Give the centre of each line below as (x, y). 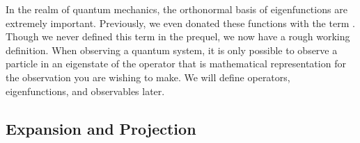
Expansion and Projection (101, 128)
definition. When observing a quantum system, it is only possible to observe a (172, 50)
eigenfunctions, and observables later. (85, 91)
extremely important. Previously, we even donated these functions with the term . (180, 23)
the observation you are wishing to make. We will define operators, (148, 77)
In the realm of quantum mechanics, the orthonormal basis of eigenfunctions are (177, 9)
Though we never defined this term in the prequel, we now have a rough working (178, 36)
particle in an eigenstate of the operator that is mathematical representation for (176, 64)
